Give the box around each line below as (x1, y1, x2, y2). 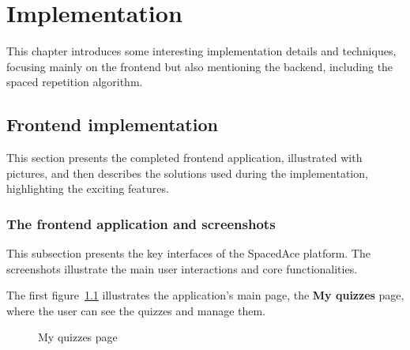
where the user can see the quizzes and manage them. (6, 302, 266, 318)
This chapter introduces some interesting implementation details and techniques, (6, 43, 397, 59)
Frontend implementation (6, 112, 218, 137)
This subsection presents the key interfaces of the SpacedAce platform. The (6, 245, 371, 262)
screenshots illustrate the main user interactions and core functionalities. (6, 260, 358, 277)
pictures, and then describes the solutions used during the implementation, (6, 164, 368, 181)
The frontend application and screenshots (6, 213, 276, 233)
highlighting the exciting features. (6, 180, 169, 197)
